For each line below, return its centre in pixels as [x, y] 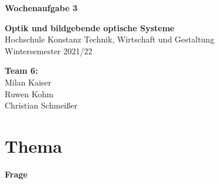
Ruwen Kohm [29, 93]
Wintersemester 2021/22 [49, 50]
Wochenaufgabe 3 [41, 8]
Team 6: [21, 70]
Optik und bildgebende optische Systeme [90, 27]
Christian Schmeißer [41, 105]
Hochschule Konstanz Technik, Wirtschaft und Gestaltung [109, 39]
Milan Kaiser [28, 82]
